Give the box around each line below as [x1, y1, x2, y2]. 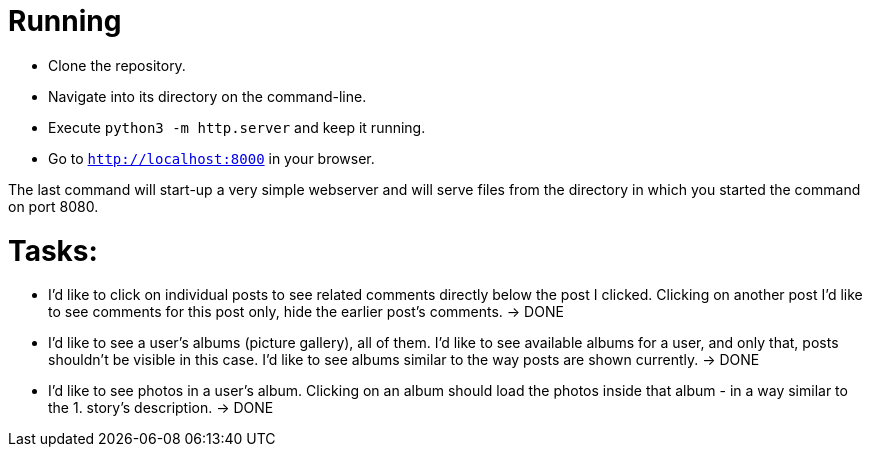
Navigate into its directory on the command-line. [48, 87, 367, 105]
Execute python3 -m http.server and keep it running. [48, 118, 426, 136]
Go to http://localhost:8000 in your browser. [48, 149, 375, 167]
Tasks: [8, 233, 98, 268]
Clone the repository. [48, 56, 186, 74]
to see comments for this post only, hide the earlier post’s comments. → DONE [48, 303, 564, 321]
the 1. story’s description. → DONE [48, 399, 274, 417]
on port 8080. [8, 197, 99, 215]
